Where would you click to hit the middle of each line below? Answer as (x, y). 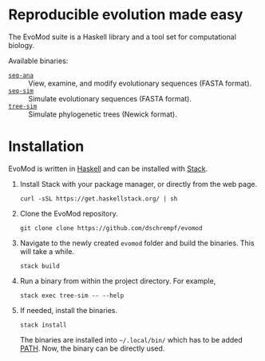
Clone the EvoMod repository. (69, 213)
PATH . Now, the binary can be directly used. (92, 348)
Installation (46, 147)
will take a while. (47, 251)
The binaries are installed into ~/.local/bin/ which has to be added (131, 339)
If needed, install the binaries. (69, 310)
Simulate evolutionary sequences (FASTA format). (110, 98)
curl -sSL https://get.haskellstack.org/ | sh (99, 198)
